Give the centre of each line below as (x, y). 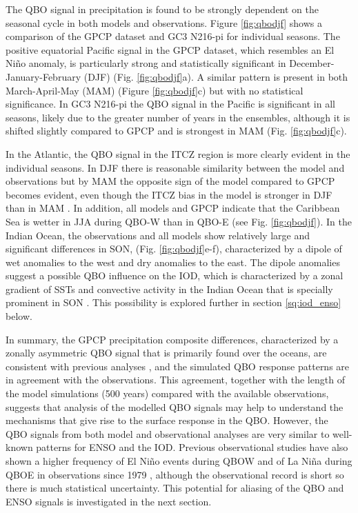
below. (19, 316)
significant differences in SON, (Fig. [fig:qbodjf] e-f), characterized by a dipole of (174, 249)
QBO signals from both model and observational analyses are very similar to (168, 433)
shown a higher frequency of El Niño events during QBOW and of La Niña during (179, 461)
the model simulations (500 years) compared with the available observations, (167, 393)
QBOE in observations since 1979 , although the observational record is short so (175, 474)
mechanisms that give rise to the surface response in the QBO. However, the (167, 420)
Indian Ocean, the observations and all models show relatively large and (158, 235)
